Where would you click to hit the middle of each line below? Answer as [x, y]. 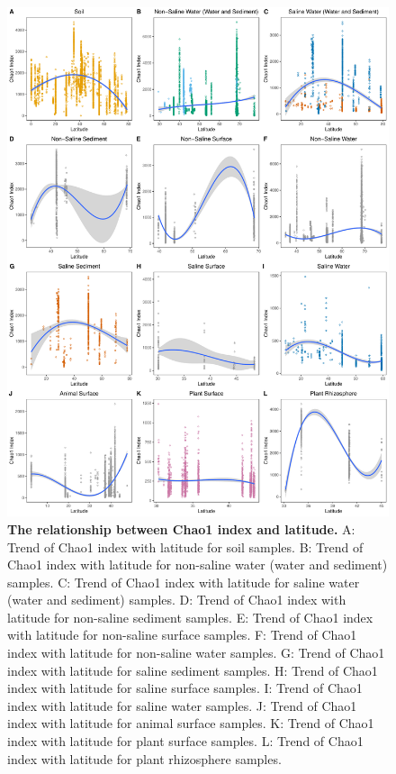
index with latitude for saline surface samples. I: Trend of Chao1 [185, 688]
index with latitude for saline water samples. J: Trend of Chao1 [182, 705]
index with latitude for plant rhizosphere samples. [144, 758]
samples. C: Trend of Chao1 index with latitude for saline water [184, 582]
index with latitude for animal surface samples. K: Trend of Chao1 [191, 723]
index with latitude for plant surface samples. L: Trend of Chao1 [185, 741]
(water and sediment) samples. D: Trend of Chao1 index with [177, 600]
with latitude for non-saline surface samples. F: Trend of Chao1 [182, 635]
